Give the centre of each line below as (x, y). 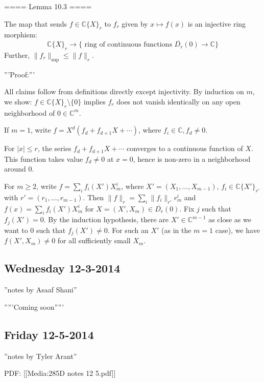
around (15, 169)
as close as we (230, 219)
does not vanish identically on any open (178, 101)
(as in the (176, 230)
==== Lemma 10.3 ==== (48, 6)
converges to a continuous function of (185, 148)
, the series (54, 148)
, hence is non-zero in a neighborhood (192, 158)
